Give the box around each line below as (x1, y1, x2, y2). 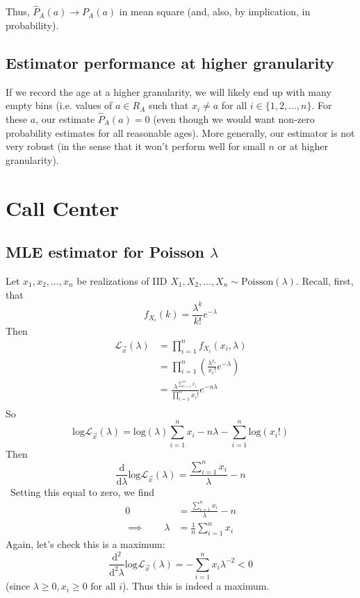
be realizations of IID (76, 273, 167, 288)
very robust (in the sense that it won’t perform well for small (6, 139, 265, 153)
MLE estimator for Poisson (6, 241, 204, 263)
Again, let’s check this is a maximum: (6, 537, 165, 551)
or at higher (277, 139, 328, 153)
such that (148, 98, 189, 113)
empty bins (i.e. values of (6, 98, 113, 113)
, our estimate (35, 112, 95, 126)
